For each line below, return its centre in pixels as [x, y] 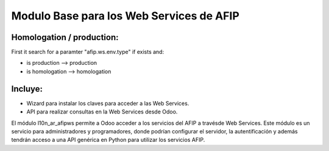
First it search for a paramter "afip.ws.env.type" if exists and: [88, 52]
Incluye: [27, 89]
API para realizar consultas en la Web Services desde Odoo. [102, 112]
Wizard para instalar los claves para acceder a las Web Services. [108, 103]
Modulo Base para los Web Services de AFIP [126, 16]
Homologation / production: [65, 37]
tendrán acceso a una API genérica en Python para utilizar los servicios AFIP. [108, 140]
